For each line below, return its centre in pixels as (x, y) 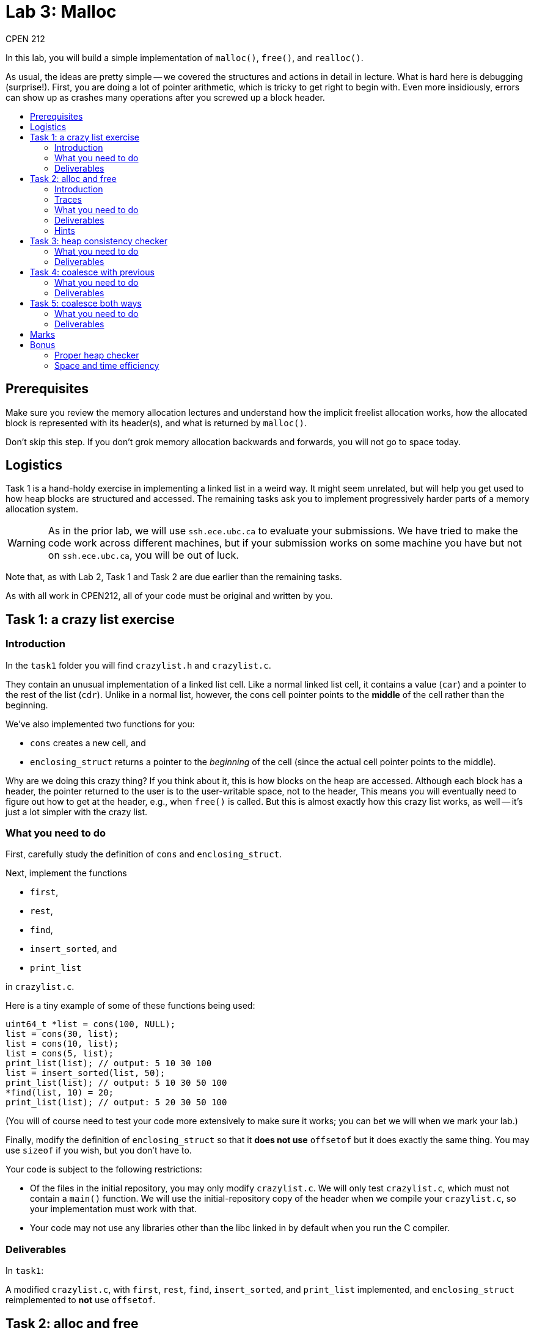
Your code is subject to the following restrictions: (104, 1169)
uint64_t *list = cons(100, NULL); (91, 1024)
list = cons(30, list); (62, 1034)
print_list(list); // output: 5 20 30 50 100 (116, 1103)
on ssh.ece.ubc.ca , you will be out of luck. (143, 555)
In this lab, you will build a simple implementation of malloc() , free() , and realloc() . (185, 57)
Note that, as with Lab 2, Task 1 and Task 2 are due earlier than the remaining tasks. (174, 577)
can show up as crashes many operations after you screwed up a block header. (165, 97)
